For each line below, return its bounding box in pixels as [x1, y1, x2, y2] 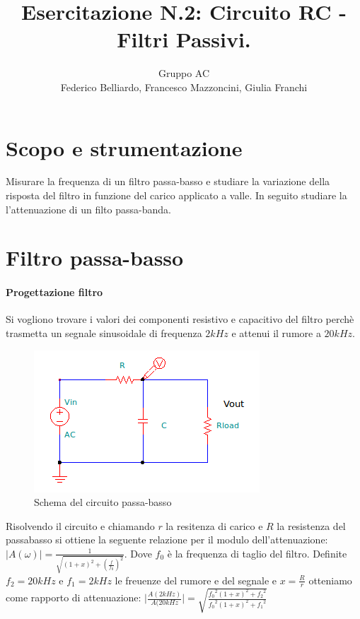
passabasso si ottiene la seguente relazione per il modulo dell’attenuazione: [6, 532, 328, 547]
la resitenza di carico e [166, 518, 263, 533]
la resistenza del [277, 518, 346, 533]
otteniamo [308, 572, 352, 587]
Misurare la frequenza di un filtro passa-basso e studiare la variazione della [6, 174, 330, 189]
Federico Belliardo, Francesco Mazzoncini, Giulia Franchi [60, 79, 308, 94]
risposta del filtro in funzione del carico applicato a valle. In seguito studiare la [6, 188, 347, 203]
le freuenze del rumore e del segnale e [115, 572, 277, 587]
